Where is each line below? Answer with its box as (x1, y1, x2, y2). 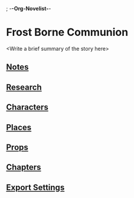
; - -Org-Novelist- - (6, 5, 51, 12)
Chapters (6, 162, 41, 173)
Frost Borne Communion (6, 26, 129, 39)
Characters (6, 103, 48, 113)
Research (6, 82, 43, 92)
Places (6, 122, 32, 132)
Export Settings (6, 182, 65, 192)
